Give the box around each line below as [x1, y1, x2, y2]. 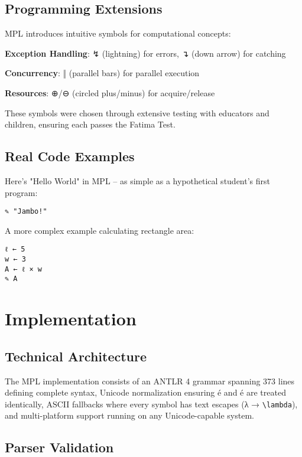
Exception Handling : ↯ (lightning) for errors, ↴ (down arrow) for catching [5, 47, 286, 59]
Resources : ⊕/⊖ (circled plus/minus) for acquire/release [5, 86, 215, 99]
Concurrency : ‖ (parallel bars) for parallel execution [5, 67, 200, 79]
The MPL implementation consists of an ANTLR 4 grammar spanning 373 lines [5, 374, 295, 387]
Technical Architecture [5, 347, 147, 365]
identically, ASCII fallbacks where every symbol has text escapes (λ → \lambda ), [5, 397, 298, 410]
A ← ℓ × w [5, 265, 42, 273]
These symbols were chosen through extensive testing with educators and [5, 106, 269, 119]
